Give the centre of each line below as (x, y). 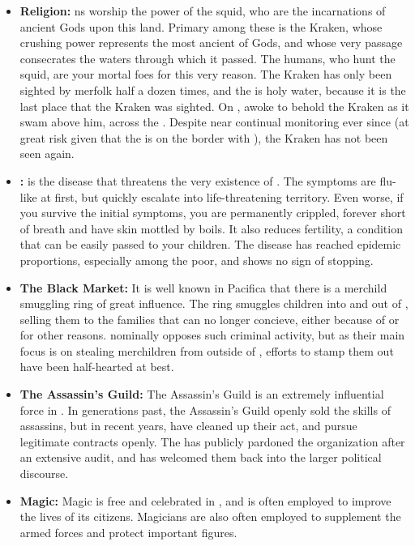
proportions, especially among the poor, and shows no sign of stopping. (197, 260)
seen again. (47, 154)
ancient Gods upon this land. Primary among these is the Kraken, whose (201, 26)
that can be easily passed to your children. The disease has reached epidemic (210, 244)
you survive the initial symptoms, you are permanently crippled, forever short (213, 213)
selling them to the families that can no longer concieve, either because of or (210, 319)
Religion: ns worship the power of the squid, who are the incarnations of (203, 11)
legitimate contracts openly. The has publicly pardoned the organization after (212, 441)
